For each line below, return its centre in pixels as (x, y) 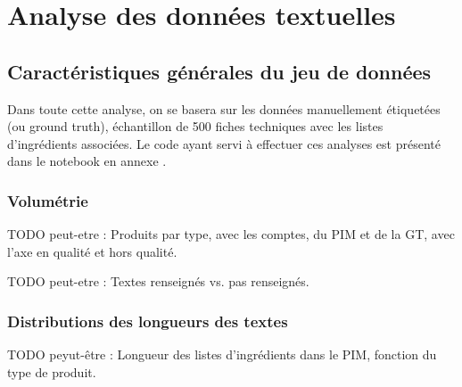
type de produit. (52, 371)
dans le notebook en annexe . (87, 161)
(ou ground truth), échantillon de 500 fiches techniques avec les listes (195, 126)
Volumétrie (48, 200)
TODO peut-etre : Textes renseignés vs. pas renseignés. (158, 281)
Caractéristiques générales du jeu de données (219, 71)
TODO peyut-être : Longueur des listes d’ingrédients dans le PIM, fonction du (222, 354)
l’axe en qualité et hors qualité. (92, 251)
